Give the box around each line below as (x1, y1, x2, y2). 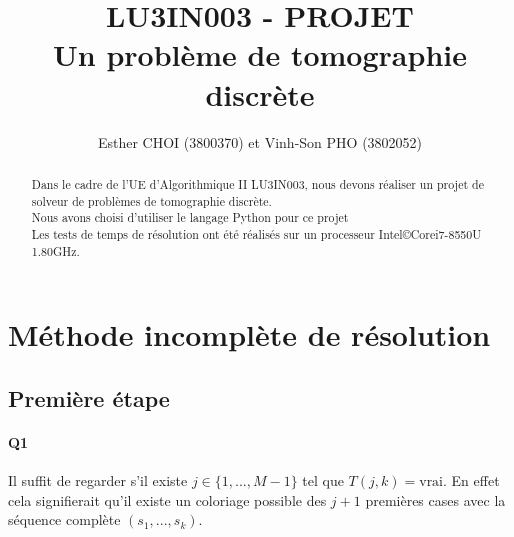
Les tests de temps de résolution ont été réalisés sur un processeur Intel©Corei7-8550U (31, 225, 482, 242)
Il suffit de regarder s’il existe (8, 469, 188, 490)
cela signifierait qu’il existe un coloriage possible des (8, 489, 327, 510)
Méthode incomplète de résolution (8, 314, 491, 355)
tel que (302, 469, 344, 490)
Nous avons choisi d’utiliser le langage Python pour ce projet (31, 209, 349, 226)
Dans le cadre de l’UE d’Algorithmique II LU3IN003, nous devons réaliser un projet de (31, 175, 484, 192)
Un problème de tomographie (53, 34, 467, 75)
